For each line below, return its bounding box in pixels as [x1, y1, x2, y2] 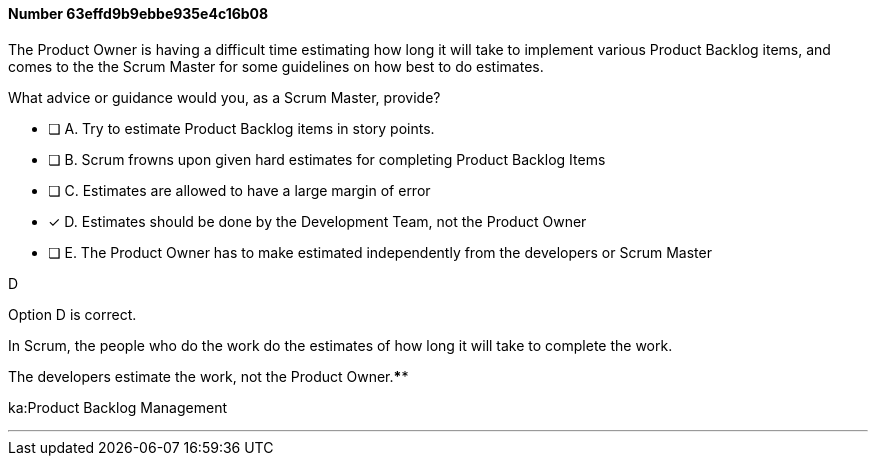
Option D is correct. [8, 305, 137, 323]
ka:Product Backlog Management [8, 398, 227, 416]
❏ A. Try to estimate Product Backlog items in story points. [48, 119, 435, 137]
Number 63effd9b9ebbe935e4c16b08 [8, 5, 269, 22]
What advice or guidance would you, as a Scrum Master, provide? [8, 88, 441, 106]
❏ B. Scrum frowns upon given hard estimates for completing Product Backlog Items [48, 150, 606, 168]
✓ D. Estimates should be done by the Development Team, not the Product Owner [48, 212, 587, 230]
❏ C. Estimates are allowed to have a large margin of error [48, 181, 431, 199]
